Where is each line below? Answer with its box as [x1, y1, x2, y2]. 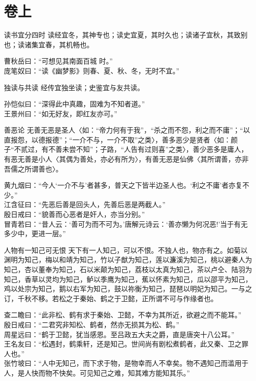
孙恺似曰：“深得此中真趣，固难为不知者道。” [4, 99, 145, 109]
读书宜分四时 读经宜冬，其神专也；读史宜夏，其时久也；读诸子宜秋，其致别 [4, 30, 248, 40]
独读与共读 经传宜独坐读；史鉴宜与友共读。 [4, 82, 144, 92]
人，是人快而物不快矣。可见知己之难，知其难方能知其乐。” [4, 367, 190, 378]
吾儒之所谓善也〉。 [4, 163, 63, 173]
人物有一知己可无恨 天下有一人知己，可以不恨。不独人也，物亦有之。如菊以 [4, 244, 248, 255]
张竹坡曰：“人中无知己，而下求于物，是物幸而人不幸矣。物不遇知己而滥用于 [4, 358, 249, 368]
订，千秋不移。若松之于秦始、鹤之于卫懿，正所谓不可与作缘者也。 [4, 293, 218, 303]
